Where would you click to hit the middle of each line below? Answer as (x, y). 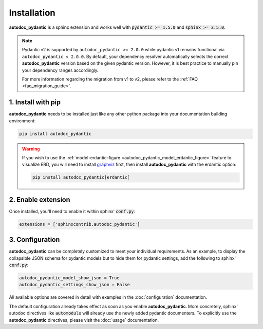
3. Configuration (35, 240)
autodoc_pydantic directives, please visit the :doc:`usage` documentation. (84, 320)
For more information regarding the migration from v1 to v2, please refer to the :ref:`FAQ (110, 79)
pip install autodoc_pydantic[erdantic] (81, 177)
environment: (22, 121)
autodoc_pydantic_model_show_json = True (69, 278)
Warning (31, 149)
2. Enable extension (40, 200)
